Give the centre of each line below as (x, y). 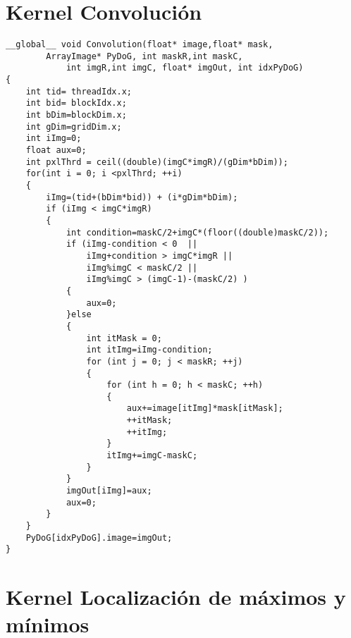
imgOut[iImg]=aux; (109, 491)
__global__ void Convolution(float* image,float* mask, (140, 45)
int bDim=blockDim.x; (76, 115)
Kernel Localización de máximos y (176, 597)
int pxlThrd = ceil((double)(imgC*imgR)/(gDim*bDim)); (157, 162)
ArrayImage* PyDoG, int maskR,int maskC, (144, 56)
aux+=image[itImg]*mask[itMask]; (205, 409)
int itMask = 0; (124, 338)
